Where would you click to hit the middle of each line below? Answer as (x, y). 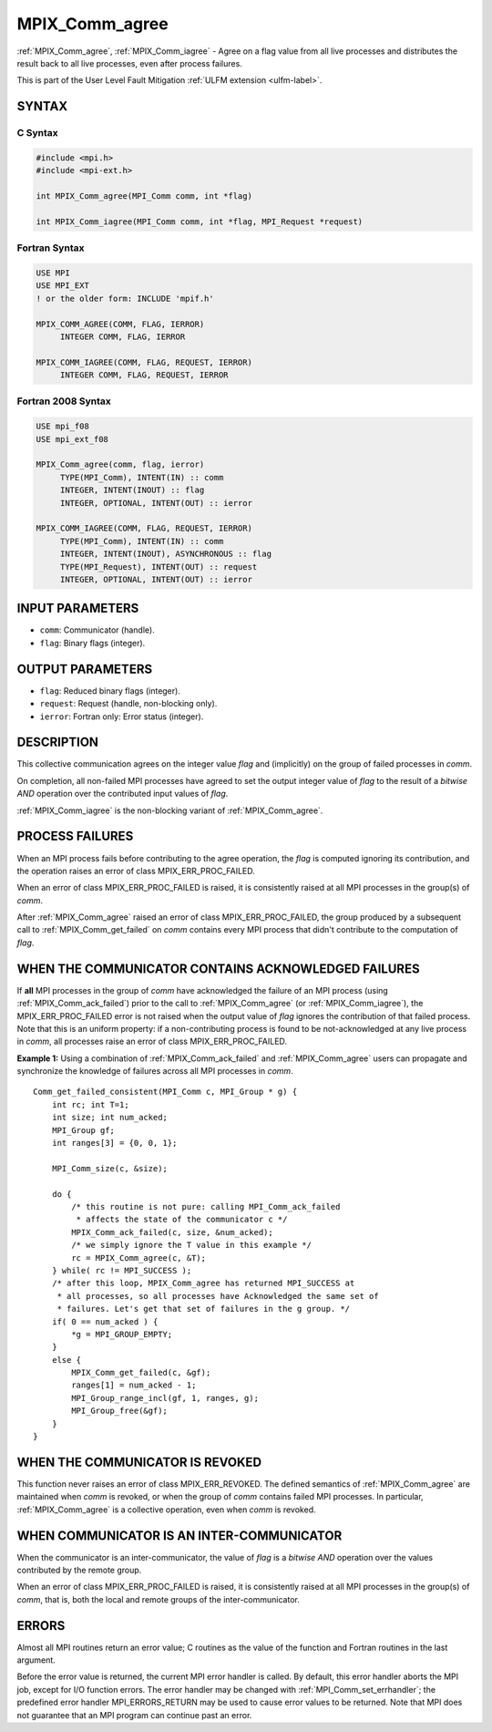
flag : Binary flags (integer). (92, 643)
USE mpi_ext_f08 (72, 439)
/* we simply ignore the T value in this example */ (191, 1245)
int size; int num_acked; (110, 1118)
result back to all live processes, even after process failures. (130, 63)
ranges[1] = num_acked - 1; (134, 1385)
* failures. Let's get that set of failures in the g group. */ (204, 1309)
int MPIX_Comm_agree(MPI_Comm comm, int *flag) (144, 196)
